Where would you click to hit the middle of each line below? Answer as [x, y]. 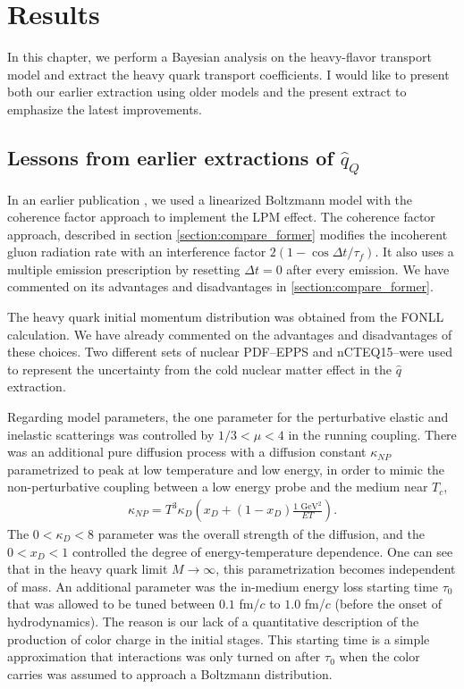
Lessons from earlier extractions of [170, 157]
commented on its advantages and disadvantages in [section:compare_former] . [220, 286]
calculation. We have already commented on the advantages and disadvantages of [230, 334]
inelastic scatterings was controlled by [111, 434]
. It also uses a [414, 252]
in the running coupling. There [372, 434]
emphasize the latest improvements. [105, 109]
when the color [380, 656]
